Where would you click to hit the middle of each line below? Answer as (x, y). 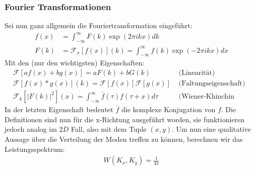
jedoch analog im (31, 129)
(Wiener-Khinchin (206, 97)
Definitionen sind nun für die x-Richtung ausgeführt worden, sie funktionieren (125, 119)
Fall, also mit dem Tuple (109, 129)
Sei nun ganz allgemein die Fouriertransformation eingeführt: (99, 25)
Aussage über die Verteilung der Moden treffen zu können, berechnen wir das (124, 139)
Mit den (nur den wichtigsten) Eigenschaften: (75, 63)
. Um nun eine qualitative (211, 129)
